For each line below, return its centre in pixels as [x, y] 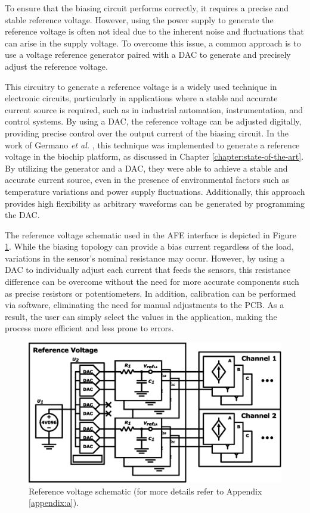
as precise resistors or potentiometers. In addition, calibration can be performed [151, 293]
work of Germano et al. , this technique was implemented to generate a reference [152, 144]
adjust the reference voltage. [56, 66]
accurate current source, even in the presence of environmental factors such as [147, 180]
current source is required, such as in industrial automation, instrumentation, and [154, 109]
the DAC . [22, 215]
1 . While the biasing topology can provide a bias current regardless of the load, [149, 246]
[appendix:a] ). [54, 503]
